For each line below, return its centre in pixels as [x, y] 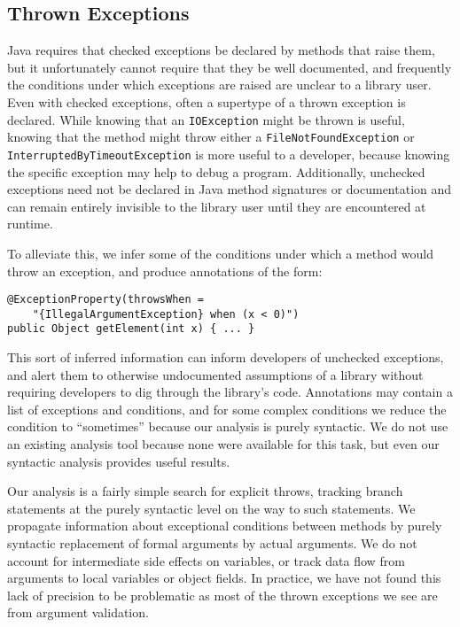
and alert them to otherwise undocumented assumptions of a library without [215, 374]
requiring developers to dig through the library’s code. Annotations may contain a [230, 392]
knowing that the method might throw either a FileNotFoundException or [211, 137]
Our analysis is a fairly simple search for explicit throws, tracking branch [205, 491]
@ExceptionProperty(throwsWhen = [105, 300]
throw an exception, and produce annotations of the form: [165, 271]
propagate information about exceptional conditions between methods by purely [225, 526]
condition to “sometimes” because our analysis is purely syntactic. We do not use [228, 426]
